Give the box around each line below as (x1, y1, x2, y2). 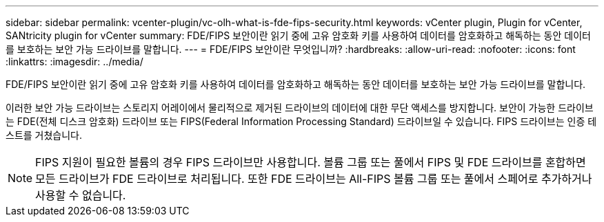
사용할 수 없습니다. (35, 188, 126, 202)
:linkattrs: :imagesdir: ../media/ (6, 56, 143, 67)
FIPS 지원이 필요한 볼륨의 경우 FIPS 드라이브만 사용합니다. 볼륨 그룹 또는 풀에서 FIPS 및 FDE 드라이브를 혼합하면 (35, 155, 586, 169)
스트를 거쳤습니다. (6, 129, 83, 141)
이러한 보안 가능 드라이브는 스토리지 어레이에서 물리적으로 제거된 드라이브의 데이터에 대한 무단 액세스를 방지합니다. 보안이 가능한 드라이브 (6, 102, 594, 113)
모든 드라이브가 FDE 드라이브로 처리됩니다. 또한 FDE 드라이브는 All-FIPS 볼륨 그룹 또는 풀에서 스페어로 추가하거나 (35, 172, 592, 186)
